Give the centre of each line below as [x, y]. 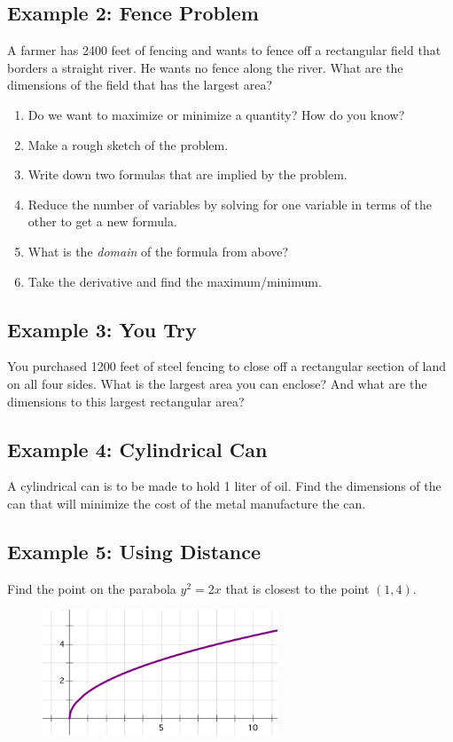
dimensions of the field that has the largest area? [140, 85]
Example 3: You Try [102, 329]
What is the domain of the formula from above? [158, 251]
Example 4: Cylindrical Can [137, 449]
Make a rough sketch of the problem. [128, 144]
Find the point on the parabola [92, 588]
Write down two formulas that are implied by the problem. [187, 174]
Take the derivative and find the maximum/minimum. [175, 281]
